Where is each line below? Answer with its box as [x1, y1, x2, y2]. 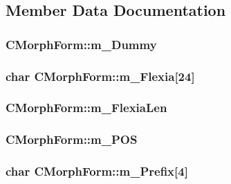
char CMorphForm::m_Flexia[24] [6, 67, 195, 84]
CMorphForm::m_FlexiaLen [6, 99, 167, 116]
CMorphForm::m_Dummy [6, 35, 157, 53]
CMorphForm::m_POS [6, 131, 138, 148]
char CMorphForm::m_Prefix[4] [6, 163, 188, 180]
